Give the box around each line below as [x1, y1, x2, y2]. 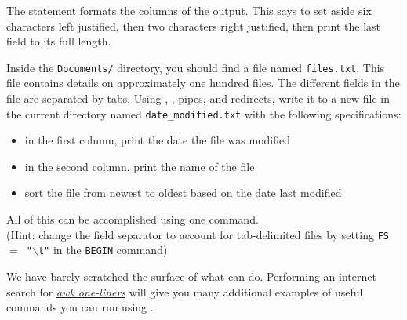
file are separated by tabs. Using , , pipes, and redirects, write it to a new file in [6, 90, 391, 107]
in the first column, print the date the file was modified [24, 132, 290, 148]
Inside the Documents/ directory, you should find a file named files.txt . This [6, 59, 385, 75]
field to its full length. [6, 33, 111, 49]
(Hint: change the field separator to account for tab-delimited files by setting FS [6, 226, 389, 242]
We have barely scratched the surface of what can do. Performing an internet [6, 267, 376, 284]
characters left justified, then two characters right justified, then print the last [6, 17, 381, 34]
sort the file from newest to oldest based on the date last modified [24, 184, 342, 201]
